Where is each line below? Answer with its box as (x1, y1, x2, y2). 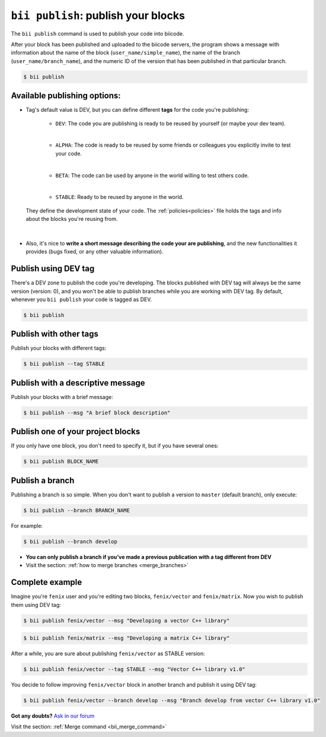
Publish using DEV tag (11, 264, 95, 274)
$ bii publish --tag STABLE (23, 360, 105, 368)
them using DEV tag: (11, 601, 62, 608)
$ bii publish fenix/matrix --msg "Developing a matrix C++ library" (23, 635, 230, 641)
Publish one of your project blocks (11, 426, 140, 436)
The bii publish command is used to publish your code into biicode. (11, 30, 184, 37)
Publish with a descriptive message (11, 378, 145, 388)
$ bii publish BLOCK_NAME (23, 458, 99, 465)
